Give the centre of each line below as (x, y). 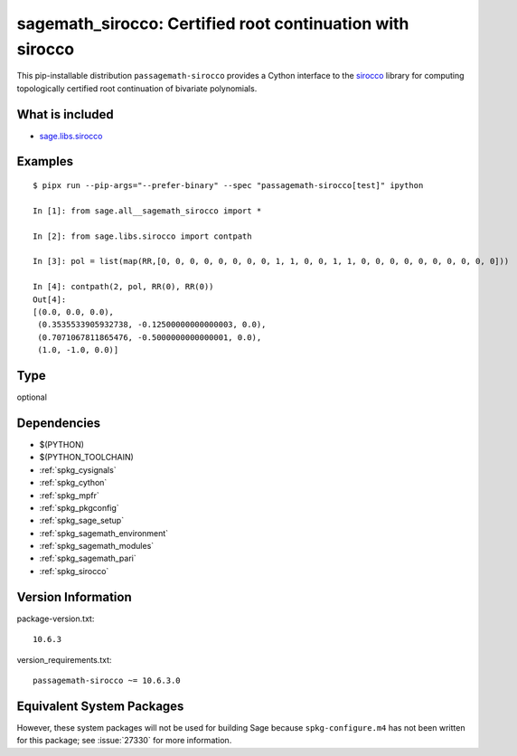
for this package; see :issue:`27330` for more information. (124, 741)
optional (32, 397)
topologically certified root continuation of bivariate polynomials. (137, 88)
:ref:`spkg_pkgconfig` (79, 507)
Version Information (74, 597)
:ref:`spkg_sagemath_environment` (104, 533)
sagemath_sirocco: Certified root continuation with (213, 24)
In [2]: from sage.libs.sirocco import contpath (142, 236)
